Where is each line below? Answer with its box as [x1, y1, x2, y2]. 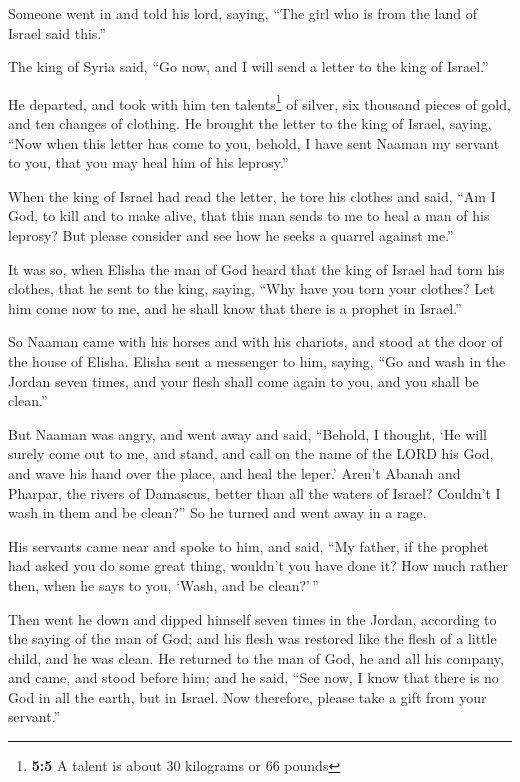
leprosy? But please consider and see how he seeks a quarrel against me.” [8, 225, 454, 245]
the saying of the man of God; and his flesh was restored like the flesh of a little [8, 628, 497, 649]
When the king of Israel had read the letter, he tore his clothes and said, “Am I [8, 185, 496, 206]
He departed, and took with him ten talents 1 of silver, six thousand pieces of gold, [8, 90, 511, 114]
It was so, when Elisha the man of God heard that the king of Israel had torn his [8, 258, 505, 279]
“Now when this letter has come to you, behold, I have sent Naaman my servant [8, 132, 500, 153]
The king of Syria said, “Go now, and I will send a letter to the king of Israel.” [8, 56, 489, 77]
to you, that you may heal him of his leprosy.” [8, 152, 289, 173]
